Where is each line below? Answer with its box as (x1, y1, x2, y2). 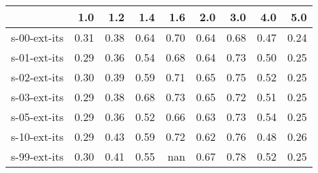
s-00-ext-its (11, 29, 64, 45)
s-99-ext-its (11, 148, 64, 164)
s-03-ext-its (11, 89, 64, 105)
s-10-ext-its (11, 129, 64, 144)
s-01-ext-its (11, 49, 64, 65)
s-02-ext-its (11, 69, 64, 85)
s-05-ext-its (11, 109, 64, 124)
